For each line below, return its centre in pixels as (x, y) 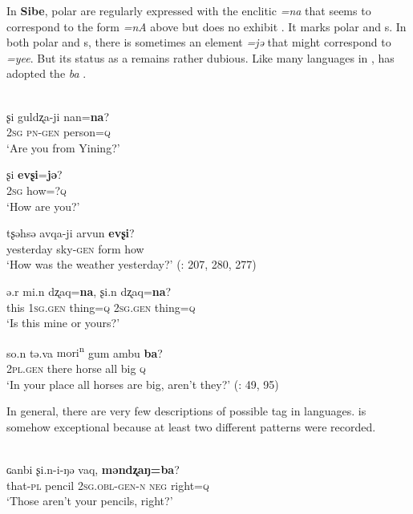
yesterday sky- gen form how (75, 248)
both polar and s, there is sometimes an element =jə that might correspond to (199, 42)
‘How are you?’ (43, 206)
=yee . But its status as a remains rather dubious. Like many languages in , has (200, 57)
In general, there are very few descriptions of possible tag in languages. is (186, 411)
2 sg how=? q (36, 190)
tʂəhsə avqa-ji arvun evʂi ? (71, 233)
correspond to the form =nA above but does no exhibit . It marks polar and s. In (206, 26)
